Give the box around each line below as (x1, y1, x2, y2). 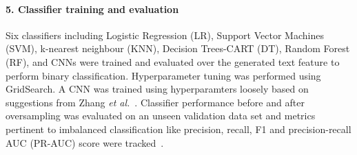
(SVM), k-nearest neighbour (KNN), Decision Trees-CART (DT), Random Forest (6, 41, 350, 56)
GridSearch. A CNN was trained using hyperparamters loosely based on (6, 82, 309, 96)
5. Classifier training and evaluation (6, 1, 179, 16)
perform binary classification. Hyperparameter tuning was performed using (6, 68, 321, 82)
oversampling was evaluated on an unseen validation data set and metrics (6, 108, 316, 123)
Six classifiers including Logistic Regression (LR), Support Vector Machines (6, 27, 324, 42)
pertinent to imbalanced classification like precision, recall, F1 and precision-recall (6, 121, 351, 136)
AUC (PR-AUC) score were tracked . (6, 135, 164, 150)
